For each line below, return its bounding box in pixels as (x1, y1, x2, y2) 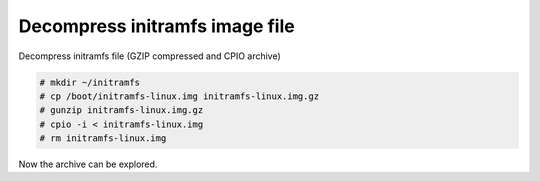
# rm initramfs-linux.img (39, 133, 167, 144)
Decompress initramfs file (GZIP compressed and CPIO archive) (18, 50, 282, 62)
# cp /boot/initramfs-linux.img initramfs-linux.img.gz (39, 90, 320, 102)
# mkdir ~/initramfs (39, 76, 140, 88)
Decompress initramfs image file (18, 15, 295, 37)
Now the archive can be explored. (18, 158, 158, 170)
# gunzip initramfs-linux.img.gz (39, 105, 204, 116)
